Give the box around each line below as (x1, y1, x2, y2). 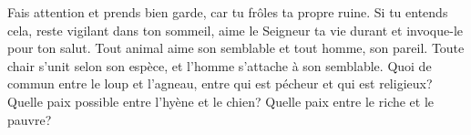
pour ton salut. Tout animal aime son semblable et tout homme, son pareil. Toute (7, 38, 465, 57)
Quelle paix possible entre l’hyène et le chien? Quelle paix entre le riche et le (7, 91, 435, 110)
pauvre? (7, 109, 52, 129)
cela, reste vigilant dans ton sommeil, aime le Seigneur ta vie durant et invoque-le (7, 20, 464, 39)
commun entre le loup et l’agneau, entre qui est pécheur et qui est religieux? (7, 74, 433, 93)
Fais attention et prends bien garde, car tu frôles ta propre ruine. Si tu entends (7, 3, 448, 21)
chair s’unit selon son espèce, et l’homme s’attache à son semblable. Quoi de (7, 56, 432, 75)
